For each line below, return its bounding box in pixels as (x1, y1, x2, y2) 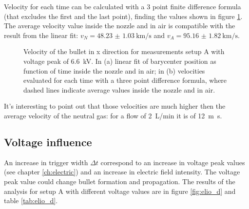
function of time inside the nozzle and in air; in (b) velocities (23, 65, 205, 76)
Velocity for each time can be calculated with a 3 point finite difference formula (4, 1, 241, 11)
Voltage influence (4, 134, 92, 149)
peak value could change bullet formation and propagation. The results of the (4, 176, 235, 186)
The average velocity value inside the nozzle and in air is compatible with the (4, 20, 235, 31)
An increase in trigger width (4, 157, 88, 167)
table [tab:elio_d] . (4, 195, 58, 206)
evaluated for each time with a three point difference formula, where (23, 75, 227, 85)
